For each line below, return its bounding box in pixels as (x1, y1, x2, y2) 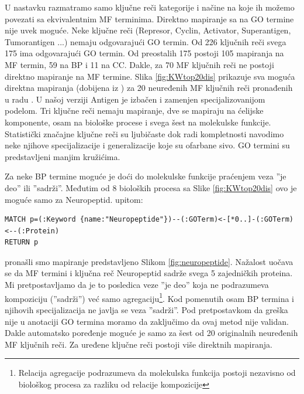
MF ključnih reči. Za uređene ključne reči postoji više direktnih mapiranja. (5, 338, 272, 350)
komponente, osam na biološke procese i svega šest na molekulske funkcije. (5, 116, 271, 128)
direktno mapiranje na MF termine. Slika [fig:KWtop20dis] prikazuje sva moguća (5, 70, 295, 82)
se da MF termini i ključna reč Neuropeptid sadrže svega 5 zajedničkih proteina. (5, 267, 293, 279)
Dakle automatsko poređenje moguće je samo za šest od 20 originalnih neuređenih (5, 327, 298, 339)
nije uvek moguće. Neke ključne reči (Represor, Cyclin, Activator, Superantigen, (5, 24, 291, 36)
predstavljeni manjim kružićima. (5, 150, 120, 162)
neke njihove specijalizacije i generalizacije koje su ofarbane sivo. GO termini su (5, 139, 290, 151)
